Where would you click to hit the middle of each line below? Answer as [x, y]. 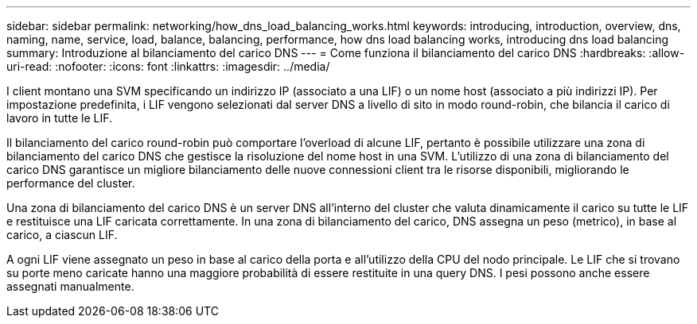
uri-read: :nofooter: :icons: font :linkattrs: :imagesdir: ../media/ [168, 66]
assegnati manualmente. [70, 286]
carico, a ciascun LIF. [62, 235]
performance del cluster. [71, 183]
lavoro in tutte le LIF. [59, 118]
